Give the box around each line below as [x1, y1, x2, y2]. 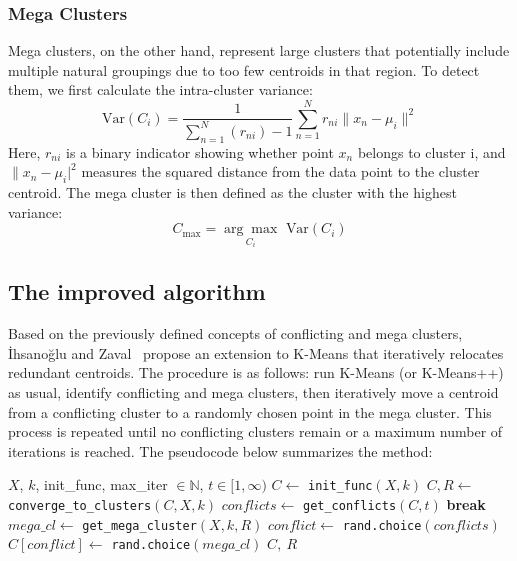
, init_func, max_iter [35, 474, 168, 495]
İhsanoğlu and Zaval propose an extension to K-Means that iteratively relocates [8, 342, 504, 363]
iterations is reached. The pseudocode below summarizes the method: [8, 440, 433, 461]
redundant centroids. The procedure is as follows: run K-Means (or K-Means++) [8, 362, 504, 383]
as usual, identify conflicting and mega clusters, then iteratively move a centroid [8, 381, 499, 402]
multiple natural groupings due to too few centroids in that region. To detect [8, 59, 480, 80]
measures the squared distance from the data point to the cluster [81, 161, 480, 182]
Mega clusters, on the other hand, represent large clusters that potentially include [8, 40, 510, 61]
